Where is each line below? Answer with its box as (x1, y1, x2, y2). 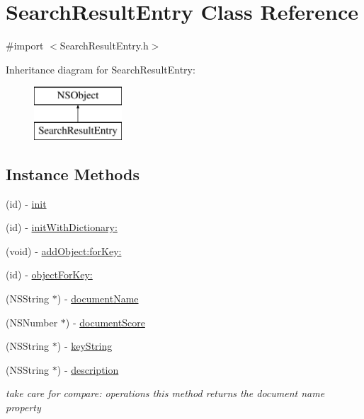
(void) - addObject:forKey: (6, 243, 122, 258)
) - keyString (57, 338, 113, 353)
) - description (57, 362, 119, 377)
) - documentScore (65, 314, 145, 329)
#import (6, 38, 44, 53)
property (6, 400, 41, 415)
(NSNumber (6, 314, 58, 329)
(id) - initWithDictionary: (6, 220, 118, 235)
